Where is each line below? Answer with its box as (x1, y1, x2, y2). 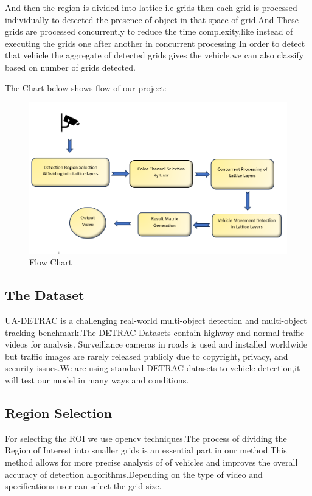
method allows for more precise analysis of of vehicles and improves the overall (5, 456, 298, 468)
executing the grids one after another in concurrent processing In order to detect (5, 37, 305, 49)
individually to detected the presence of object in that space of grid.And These (5, 13, 299, 26)
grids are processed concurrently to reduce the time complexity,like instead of (5, 25, 293, 38)
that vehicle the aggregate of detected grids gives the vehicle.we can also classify (5, 49, 304, 61)
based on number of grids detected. (5, 60, 136, 73)
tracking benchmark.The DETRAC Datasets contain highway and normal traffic (5, 326, 304, 338)
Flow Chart (29, 256, 72, 268)
